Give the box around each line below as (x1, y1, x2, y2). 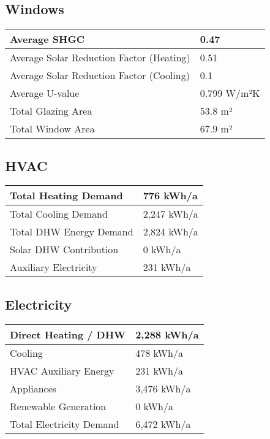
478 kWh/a (135, 345, 183, 360)
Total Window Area (10, 121, 95, 136)
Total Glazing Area (10, 104, 92, 118)
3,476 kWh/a (135, 381, 191, 395)
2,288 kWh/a (135, 327, 199, 342)
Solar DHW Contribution (10, 242, 119, 257)
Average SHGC (10, 32, 85, 47)
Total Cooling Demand (10, 207, 108, 221)
